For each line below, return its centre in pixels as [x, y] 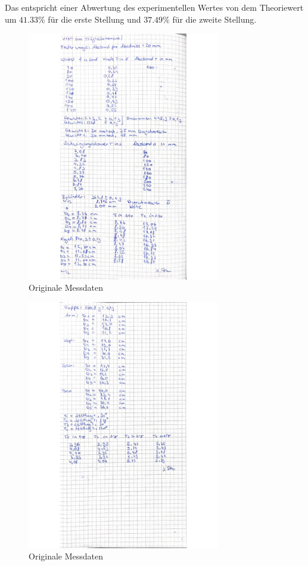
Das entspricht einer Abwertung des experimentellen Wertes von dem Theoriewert [154, 7]
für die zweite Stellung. [214, 19]
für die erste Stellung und [94, 19]
